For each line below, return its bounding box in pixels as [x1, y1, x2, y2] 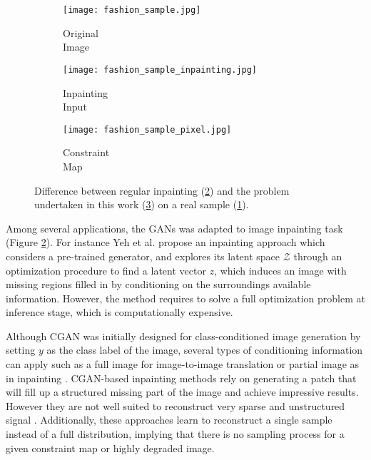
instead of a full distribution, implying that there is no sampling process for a [6, 426, 345, 441]
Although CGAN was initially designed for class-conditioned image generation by [6, 328, 361, 343]
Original [63, 25, 98, 40]
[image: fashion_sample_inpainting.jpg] [63, 64, 258, 75]
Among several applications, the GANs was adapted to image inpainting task [6, 220, 343, 235]
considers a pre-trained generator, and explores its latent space [6, 248, 280, 263]
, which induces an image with [214, 262, 347, 277]
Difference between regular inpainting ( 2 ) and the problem [34, 183, 290, 198]
